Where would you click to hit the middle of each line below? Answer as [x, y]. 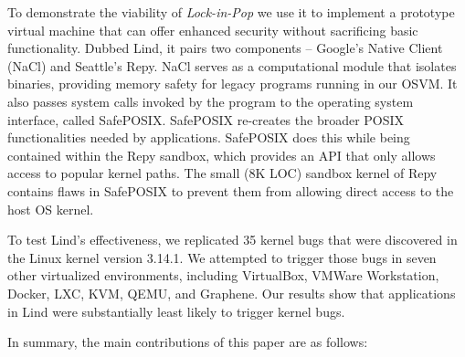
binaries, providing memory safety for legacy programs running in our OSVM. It [232, 84]
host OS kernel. [51, 209]
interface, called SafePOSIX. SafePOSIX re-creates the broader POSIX [206, 119]
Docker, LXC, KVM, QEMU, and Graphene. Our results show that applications [232, 293]
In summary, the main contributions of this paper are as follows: [188, 342]
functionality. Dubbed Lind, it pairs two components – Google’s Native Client [225, 48]
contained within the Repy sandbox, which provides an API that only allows [222, 155]
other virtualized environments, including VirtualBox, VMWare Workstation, [223, 275]
